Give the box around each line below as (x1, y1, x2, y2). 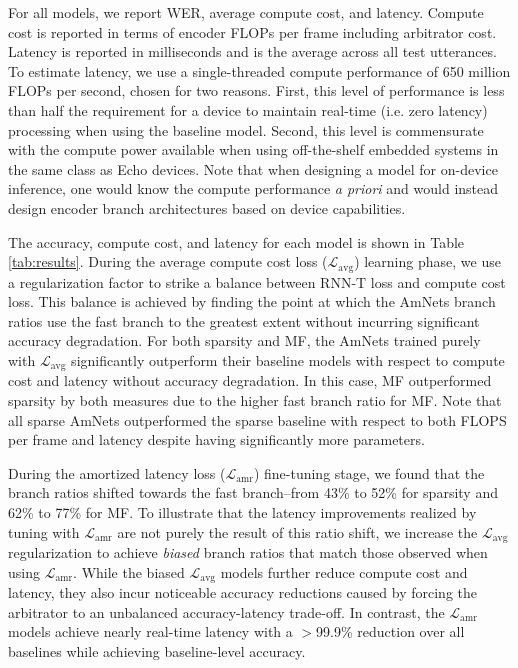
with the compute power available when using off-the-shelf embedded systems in (8, 139, 499, 160)
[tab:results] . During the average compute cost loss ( (8, 251, 328, 272)
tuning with (8, 521, 80, 542)
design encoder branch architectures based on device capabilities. (8, 197, 406, 218)
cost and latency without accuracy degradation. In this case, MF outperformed (8, 370, 492, 391)
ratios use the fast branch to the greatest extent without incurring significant (8, 310, 480, 331)
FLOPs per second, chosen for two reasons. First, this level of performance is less (8, 80, 505, 101)
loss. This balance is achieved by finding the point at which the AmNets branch (8, 291, 496, 312)
